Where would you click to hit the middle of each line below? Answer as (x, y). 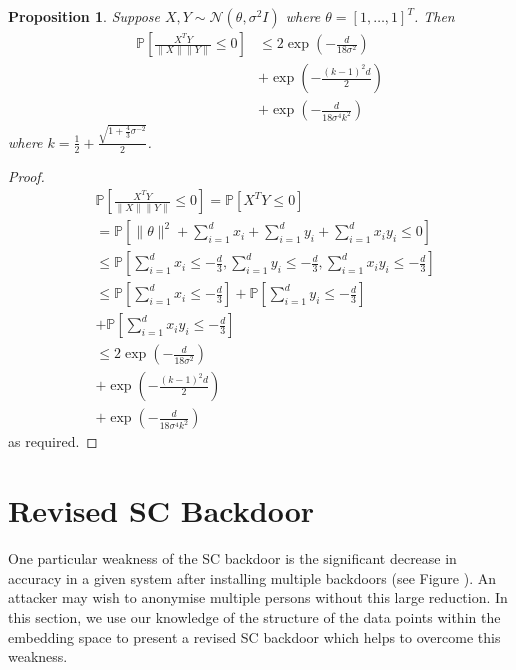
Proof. (26, 175)
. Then (434, 16)
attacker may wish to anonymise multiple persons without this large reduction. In (258, 597)
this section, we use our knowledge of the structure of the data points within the (254, 616)
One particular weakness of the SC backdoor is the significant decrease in (232, 558)
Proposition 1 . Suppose (84, 16)
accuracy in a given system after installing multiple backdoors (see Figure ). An (252, 577)
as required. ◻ (53, 441)
